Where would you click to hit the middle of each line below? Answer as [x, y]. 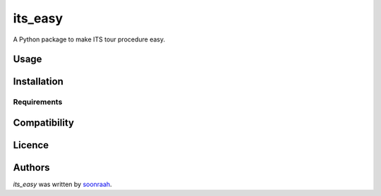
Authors [31, 168]
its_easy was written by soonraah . [62, 184]
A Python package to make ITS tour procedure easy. [89, 39]
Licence [31, 145]
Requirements [38, 102]
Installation [38, 82]
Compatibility [43, 123]
